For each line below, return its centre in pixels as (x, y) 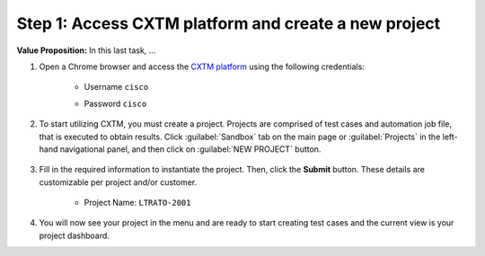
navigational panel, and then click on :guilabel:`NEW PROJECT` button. (190, 149)
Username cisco (116, 87)
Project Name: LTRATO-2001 (137, 203)
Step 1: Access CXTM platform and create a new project (229, 23)
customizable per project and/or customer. (118, 182)
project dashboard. (74, 235)
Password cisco (115, 103)
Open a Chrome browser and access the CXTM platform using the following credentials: (202, 66)
